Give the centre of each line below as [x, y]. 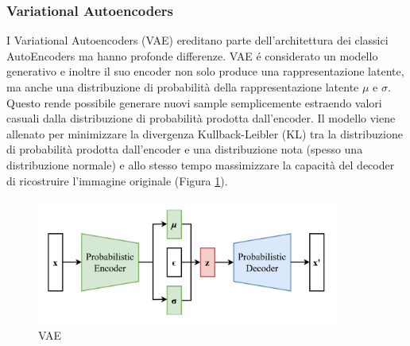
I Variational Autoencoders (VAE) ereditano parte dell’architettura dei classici [197, 40]
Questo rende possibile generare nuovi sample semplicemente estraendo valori [194, 102]
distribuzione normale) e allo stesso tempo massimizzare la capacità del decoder [201, 164]
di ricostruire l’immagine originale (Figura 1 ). [117, 180]
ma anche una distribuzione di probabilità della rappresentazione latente [183, 87]
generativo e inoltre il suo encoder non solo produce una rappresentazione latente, [205, 71]
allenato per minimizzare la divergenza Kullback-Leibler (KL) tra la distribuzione [205, 133]
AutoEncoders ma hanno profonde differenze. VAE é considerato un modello [192, 55]
